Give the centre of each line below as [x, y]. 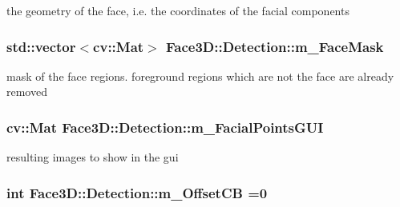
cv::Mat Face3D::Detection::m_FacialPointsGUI [165, 127]
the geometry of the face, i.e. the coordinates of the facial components [178, 10]
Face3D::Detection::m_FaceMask [275, 46]
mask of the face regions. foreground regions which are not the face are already [200, 76]
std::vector [41, 46]
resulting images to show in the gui [93, 157]
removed [27, 92]
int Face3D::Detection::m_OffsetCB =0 [137, 192]
